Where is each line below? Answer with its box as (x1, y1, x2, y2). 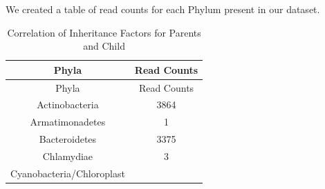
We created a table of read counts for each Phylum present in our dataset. (6, 2, 320, 16)
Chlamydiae (42, 149, 93, 163)
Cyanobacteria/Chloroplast (10, 166, 125, 180)
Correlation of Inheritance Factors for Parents (7, 25, 201, 39)
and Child (83, 39, 125, 53)
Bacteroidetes (39, 132, 97, 146)
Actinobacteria (37, 97, 99, 112)
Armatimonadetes (30, 115, 106, 129)
